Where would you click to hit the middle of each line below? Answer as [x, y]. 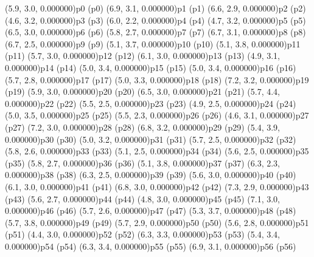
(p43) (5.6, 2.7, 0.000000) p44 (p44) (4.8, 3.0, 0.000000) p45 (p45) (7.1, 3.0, [142, 198]
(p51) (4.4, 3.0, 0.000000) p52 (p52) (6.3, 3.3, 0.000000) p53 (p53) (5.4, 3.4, [142, 234]
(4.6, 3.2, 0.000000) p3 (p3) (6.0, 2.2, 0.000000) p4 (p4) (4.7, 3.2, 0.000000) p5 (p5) [155, 20]
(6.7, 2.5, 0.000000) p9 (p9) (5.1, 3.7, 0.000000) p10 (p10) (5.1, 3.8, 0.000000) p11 [153, 43]
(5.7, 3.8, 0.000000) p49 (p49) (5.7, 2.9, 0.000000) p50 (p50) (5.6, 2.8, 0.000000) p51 [157, 222]
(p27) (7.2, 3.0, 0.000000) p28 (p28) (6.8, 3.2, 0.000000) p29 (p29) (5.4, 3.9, [142, 127]
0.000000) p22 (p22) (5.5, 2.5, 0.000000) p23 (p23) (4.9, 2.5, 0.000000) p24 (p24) [151, 103]
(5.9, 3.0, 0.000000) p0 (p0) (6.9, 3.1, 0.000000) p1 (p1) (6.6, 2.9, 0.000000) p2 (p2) [155, 8]
